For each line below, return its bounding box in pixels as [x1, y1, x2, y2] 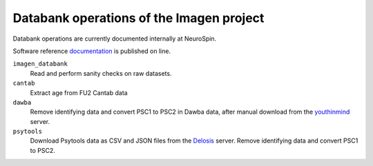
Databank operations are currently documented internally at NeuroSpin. [12, 34, 217, 43]
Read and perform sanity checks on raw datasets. [30, 69, 172, 77]
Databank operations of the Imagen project [12, 10, 265, 25]
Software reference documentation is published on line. [12, 47, 171, 55]
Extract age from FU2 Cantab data [30, 88, 128, 96]
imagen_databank [12, 60, 68, 68]
